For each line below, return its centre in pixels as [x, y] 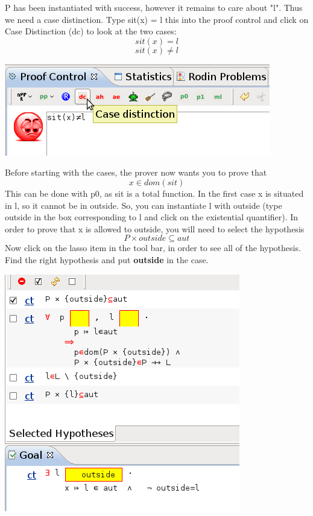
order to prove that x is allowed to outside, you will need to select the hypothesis [155, 228]
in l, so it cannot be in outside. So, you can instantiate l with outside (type [144, 205]
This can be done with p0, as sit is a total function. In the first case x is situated [154, 193]
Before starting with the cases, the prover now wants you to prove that [136, 172]
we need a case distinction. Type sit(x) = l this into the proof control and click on [157, 19]
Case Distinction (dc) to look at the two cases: [91, 31]
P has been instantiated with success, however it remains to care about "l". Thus [154, 7]
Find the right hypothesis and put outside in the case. [107, 259]
